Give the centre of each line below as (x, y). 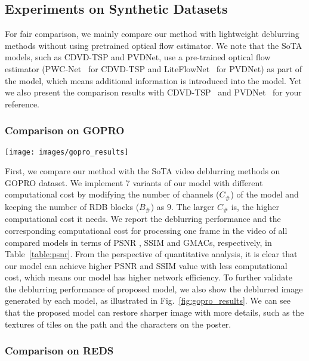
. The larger (193, 206)
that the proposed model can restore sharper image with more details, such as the (154, 312)
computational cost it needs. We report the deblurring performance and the (143, 219)
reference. (22, 104)
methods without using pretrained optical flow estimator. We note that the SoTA (154, 45)
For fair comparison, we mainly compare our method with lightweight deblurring (152, 34)
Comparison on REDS (59, 351)
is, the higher (255, 206)
